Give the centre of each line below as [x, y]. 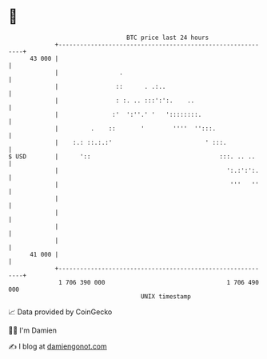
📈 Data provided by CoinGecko [60, 312]
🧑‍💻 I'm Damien [33, 330]
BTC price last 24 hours [168, 38]
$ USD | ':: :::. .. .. [132, 156]
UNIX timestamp [166, 296]
